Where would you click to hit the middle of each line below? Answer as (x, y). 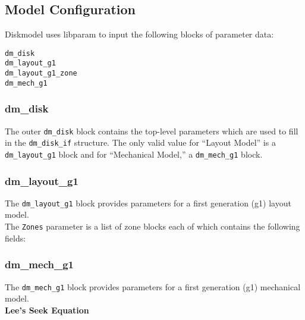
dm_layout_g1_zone (41, 73)
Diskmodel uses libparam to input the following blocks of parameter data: (139, 34)
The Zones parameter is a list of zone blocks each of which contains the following (152, 226)
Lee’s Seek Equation (47, 310)
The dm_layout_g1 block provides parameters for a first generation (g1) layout (148, 203)
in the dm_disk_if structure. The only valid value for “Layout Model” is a (140, 142)
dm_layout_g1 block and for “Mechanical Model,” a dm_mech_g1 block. (134, 154)
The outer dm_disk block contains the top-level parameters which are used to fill (152, 131)
